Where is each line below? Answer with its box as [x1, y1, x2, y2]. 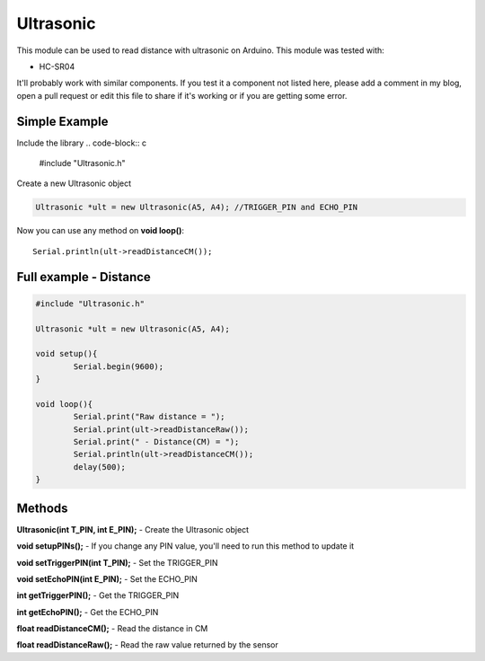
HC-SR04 [39, 61, 75, 72]
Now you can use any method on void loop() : [16, 225, 184, 236]
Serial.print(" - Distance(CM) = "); [73, 436, 240, 447]
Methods [16, 500, 68, 516]
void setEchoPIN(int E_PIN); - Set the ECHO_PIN [16, 573, 198, 584]
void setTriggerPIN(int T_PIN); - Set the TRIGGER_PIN [16, 557, 219, 568]
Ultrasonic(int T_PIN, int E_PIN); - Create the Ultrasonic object [16, 524, 250, 534]
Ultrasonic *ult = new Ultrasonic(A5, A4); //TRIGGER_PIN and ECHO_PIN [35, 202, 358, 213]
